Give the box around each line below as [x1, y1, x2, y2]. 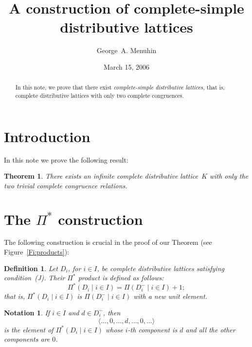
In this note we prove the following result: [4, 154, 128, 164]
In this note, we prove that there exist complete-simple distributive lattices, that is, [15, 83, 225, 91]
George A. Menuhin [96, 45, 157, 55]
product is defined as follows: [78, 273, 164, 283]
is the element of [4, 324, 54, 334]
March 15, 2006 [103, 61, 150, 72]
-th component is [127, 324, 178, 334]
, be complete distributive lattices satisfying [97, 263, 224, 273]
